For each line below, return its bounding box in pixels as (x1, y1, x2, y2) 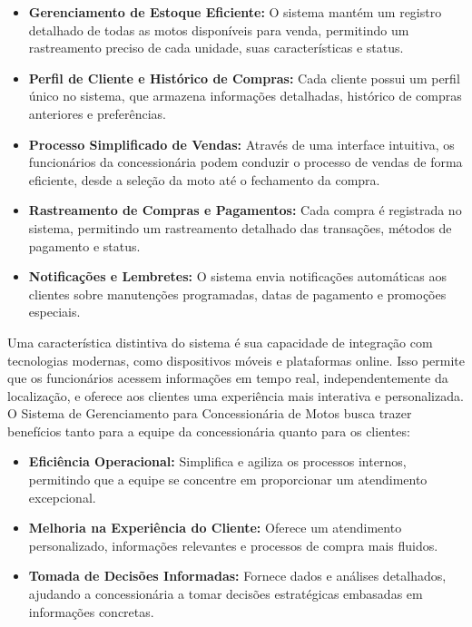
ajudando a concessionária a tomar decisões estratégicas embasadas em (28, 584, 423, 603)
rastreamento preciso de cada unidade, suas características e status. (28, 38, 404, 57)
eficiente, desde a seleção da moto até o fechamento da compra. (28, 170, 380, 189)
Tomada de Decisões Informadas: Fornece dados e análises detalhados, (28, 566, 447, 585)
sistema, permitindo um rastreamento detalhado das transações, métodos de (28, 218, 452, 237)
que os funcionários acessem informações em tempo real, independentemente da (7, 368, 448, 387)
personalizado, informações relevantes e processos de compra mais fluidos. (28, 535, 438, 554)
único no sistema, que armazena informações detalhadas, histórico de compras (28, 86, 462, 105)
